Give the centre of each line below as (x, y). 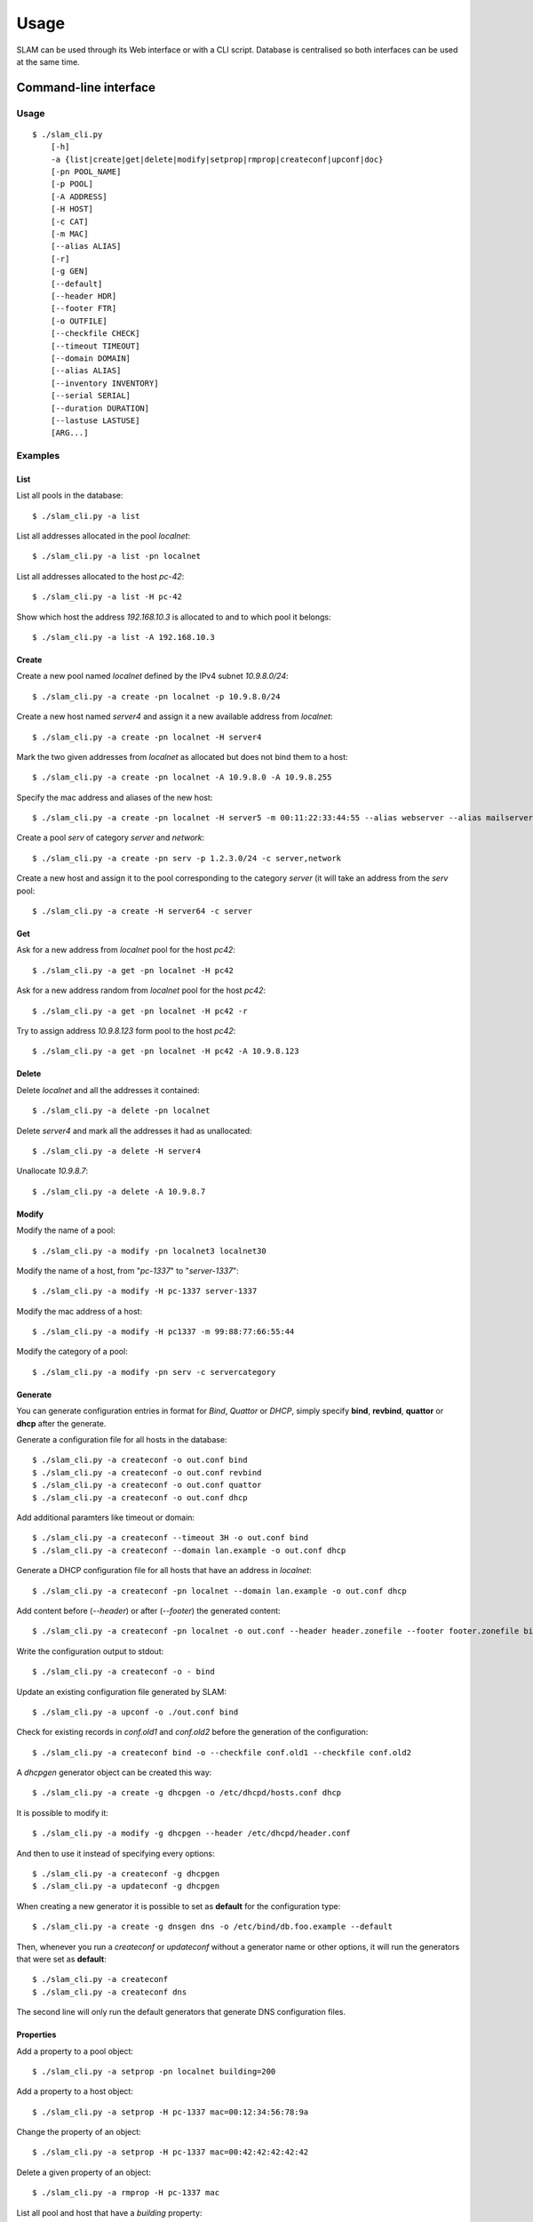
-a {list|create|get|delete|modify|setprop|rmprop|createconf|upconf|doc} (217, 159)
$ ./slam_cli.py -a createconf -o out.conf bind (140, 1460)
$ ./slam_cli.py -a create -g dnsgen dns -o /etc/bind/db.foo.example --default (213, 1927)
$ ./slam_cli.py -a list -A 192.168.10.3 (123, 637)
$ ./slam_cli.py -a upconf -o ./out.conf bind (135, 1712)
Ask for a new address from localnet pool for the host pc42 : (126, 950)
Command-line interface (86, 88)
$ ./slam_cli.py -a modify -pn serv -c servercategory (154, 1372)
